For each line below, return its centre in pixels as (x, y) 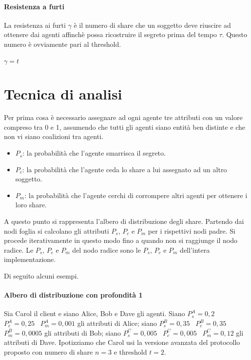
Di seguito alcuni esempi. (41, 276)
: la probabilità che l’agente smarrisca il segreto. (94, 153)
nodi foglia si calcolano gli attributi (57, 230)
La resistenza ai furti (35, 25)
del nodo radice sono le (106, 250)
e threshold (130, 351)
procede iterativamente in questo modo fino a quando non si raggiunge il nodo (121, 240)
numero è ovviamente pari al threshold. (63, 44)
